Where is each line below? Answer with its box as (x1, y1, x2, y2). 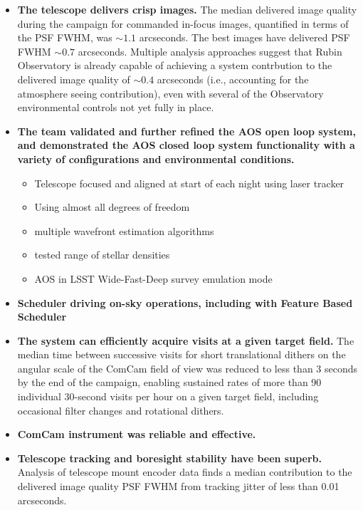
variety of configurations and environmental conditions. (17, 151, 295, 166)
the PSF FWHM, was (17, 30, 112, 45)
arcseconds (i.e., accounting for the (157, 71, 309, 86)
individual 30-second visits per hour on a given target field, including (17, 389, 319, 404)
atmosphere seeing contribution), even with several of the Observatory (17, 85, 324, 100)
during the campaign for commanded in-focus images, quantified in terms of (17, 16, 349, 31)
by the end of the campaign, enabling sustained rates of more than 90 (17, 375, 322, 390)
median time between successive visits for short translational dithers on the (17, 347, 346, 362)
